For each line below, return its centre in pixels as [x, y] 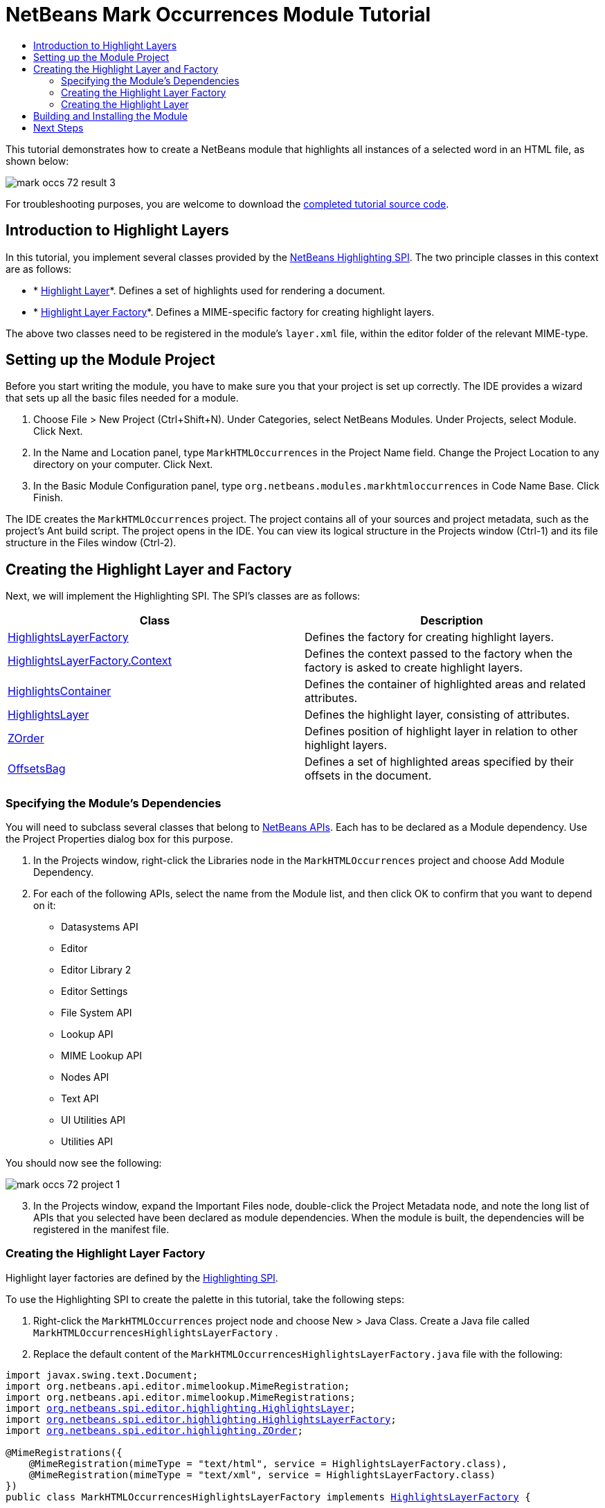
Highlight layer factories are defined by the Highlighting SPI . [142, 1277]
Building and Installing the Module [110, 116]
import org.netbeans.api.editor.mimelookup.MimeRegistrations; [181, 1397]
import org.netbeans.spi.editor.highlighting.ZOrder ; [154, 1430]
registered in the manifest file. [101, 1230]
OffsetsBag [37, 769]
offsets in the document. [368, 776]
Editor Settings [94, 991]
